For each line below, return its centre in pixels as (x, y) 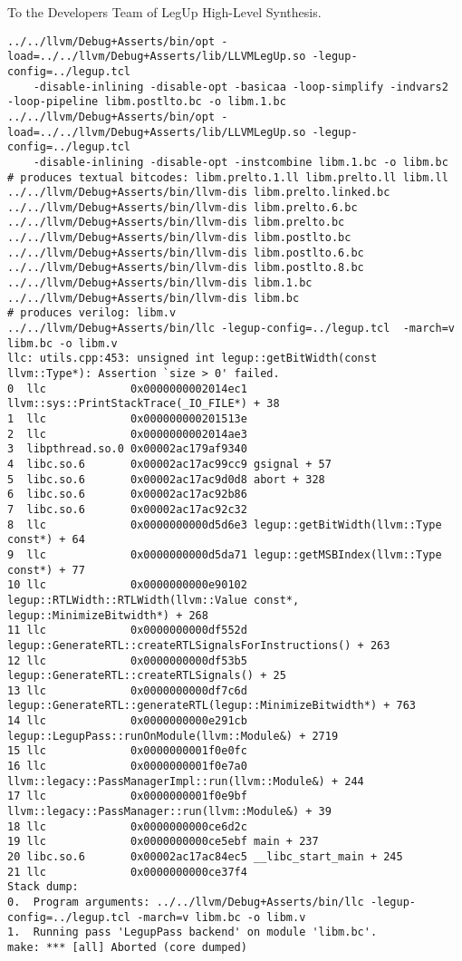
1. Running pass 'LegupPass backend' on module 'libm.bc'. (192, 932)
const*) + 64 (46, 540)
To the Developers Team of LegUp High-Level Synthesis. (164, 12)
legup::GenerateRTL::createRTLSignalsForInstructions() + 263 (199, 645)
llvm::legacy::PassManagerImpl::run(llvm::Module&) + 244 (186, 781)
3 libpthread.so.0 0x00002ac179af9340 (127, 449)
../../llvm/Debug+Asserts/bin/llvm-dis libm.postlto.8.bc (186, 268)
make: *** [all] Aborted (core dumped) (127, 947)
